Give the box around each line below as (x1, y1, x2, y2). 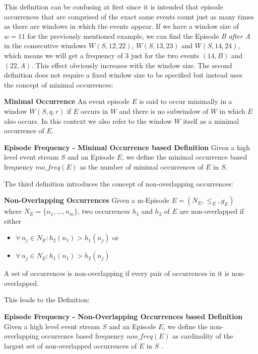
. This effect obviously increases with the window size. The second (31, 60, 232, 70)
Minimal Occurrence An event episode (4, 96, 130, 106)
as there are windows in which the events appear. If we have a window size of (4, 21, 239, 31)
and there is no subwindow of (119, 105, 208, 116)
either (4, 215, 22, 226)
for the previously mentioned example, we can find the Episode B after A (27, 30, 251, 41)
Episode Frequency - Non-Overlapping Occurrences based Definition (4, 311, 243, 322)
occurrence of (4, 125, 44, 136)
